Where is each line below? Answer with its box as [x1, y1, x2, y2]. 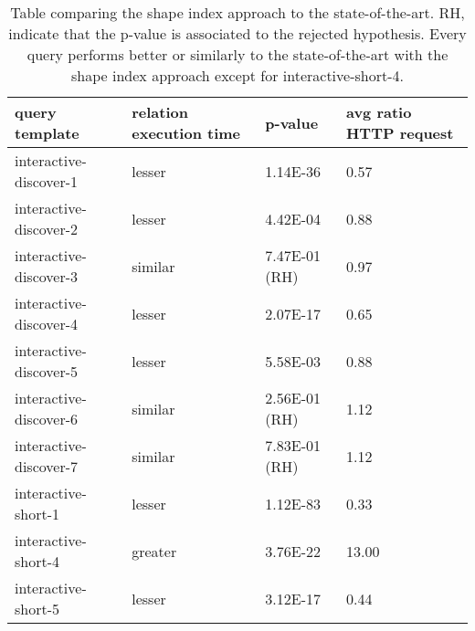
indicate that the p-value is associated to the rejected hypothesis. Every [8, 23, 467, 44]
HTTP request [345, 122, 454, 143]
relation [132, 101, 188, 122]
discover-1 [15, 171, 79, 192]
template [15, 122, 79, 143]
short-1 [15, 503, 60, 524]
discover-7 [15, 456, 79, 477]
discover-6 [15, 408, 79, 429]
